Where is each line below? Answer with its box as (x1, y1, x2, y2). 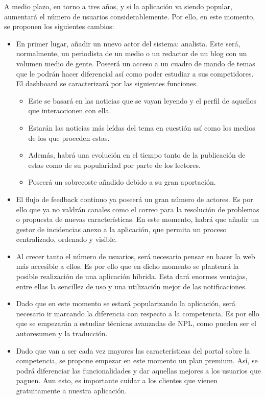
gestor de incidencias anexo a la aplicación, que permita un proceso (16, 223, 227, 234)
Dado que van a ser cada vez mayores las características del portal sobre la (16, 345, 250, 356)
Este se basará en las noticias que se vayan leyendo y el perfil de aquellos (28, 95, 257, 106)
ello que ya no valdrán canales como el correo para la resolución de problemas (16, 204, 259, 214)
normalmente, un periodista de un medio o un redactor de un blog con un (16, 48, 247, 59)
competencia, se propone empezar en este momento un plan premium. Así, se (16, 355, 258, 366)
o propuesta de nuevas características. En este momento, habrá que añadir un (16, 214, 259, 225)
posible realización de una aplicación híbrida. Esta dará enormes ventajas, (16, 271, 248, 282)
